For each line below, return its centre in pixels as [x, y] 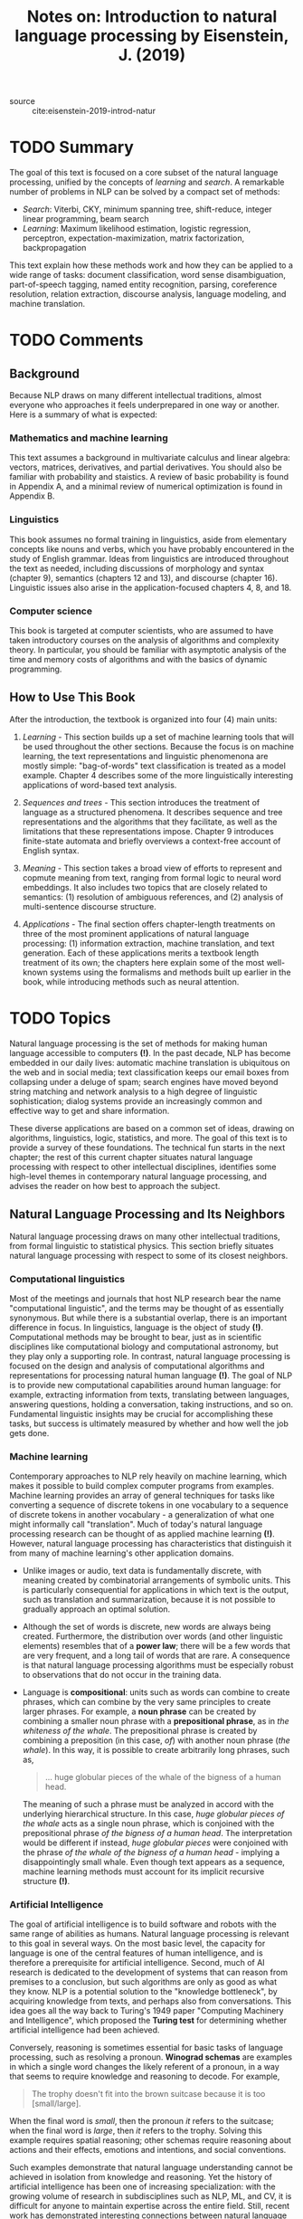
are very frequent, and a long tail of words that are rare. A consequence [156, 1656]
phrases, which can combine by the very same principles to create [147, 1702]
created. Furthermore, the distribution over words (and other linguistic [152, 1636]
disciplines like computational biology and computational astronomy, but [144, 1347]
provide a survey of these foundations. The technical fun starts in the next [147, 1148]
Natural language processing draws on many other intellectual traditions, [145, 1236]
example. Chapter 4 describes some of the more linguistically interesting [158, 775]
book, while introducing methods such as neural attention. [131, 981]
